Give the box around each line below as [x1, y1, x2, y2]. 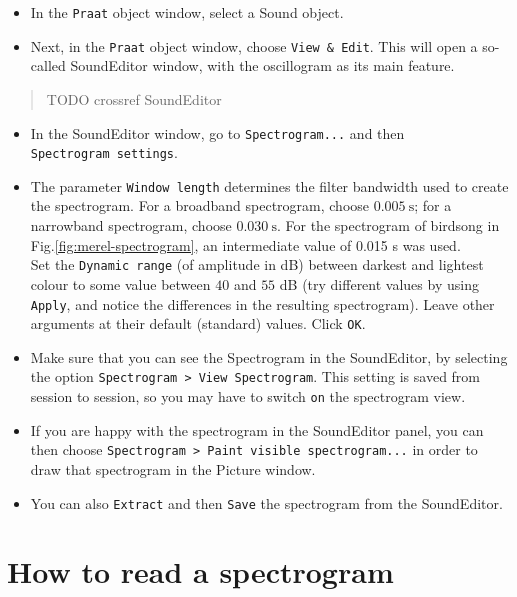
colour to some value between [30, 273, 211, 294]
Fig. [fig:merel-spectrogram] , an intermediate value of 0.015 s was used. [30, 234, 461, 255]
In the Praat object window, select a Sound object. [30, 2, 344, 22]
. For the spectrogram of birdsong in [276, 215, 500, 236]
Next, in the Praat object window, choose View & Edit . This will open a [30, 35, 478, 56]
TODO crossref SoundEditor [46, 88, 222, 109]
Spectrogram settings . [30, 142, 178, 163]
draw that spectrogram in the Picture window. [30, 458, 316, 479]
